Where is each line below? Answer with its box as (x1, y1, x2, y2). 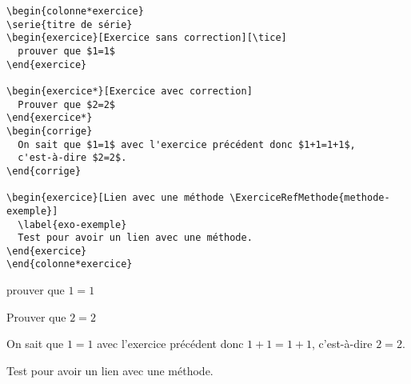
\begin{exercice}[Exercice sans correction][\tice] (6, 32, 287, 44)
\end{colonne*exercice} (6, 258, 133, 270)
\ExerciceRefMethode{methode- (229, 192, 390, 204)
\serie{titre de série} (6, 18, 133, 30)
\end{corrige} (6, 165, 82, 177)
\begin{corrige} (6, 125, 93, 137)
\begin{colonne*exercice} (6, 6, 144, 17)
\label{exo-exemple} (18, 218, 127, 230)
